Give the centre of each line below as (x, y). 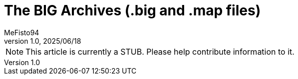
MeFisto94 (22, 32)
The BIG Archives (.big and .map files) (133, 10)
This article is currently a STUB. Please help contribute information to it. (160, 51)
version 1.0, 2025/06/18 (43, 41)
